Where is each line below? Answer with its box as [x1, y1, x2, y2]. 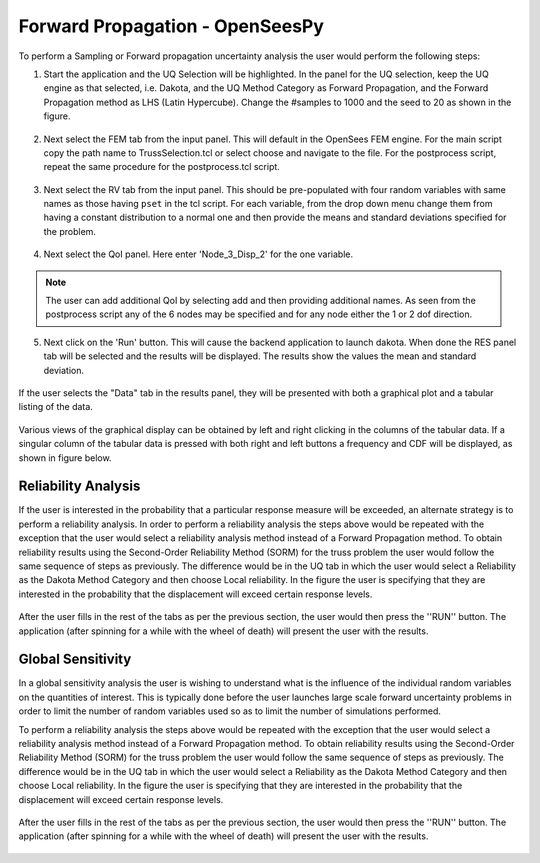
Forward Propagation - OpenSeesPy [18, 15, 325, 37]
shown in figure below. [18, 451, 112, 464]
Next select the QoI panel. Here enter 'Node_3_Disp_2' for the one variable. [43, 248, 354, 260]
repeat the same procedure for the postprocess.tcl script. [43, 161, 280, 173]
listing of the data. [18, 401, 94, 413]
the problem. [43, 225, 97, 237]
